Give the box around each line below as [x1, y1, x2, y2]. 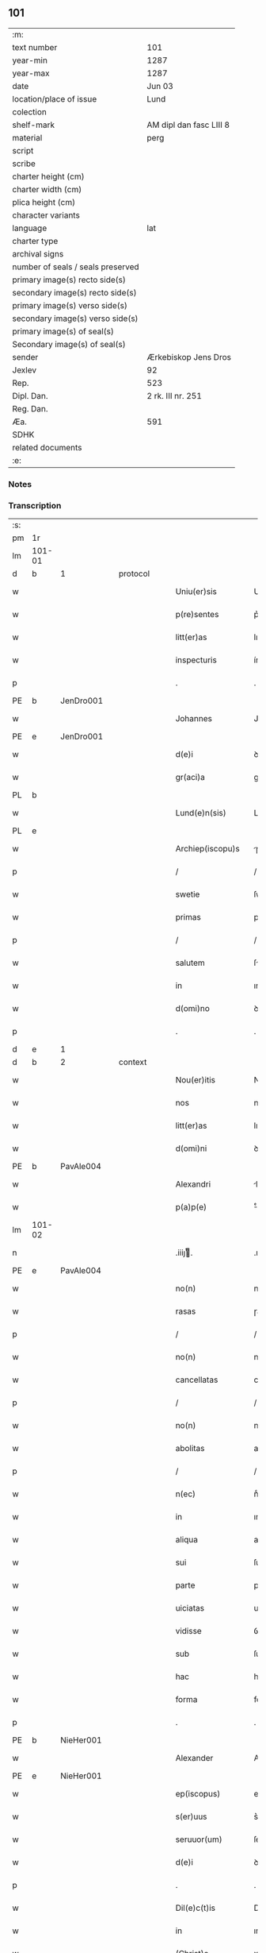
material [12, 132, 43, 143]
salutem [175, 957, 206, 968]
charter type [12, 235, 59, 246]
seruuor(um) [175, 1834, 223, 1845]
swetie [175, 889, 200, 900]
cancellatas [175, 1374, 218, 1385]
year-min [12, 55, 47, 66]
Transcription [8, 500, 62, 511]
